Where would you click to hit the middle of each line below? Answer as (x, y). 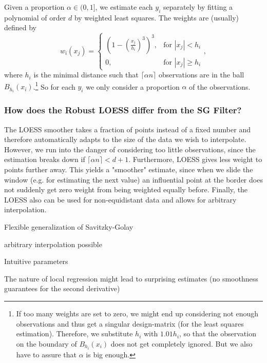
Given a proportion (34, 7)
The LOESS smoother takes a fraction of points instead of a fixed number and (127, 129)
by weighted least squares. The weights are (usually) (156, 17)
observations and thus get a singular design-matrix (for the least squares (130, 323)
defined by (21, 27)
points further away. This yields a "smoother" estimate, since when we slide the (129, 169)
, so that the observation (218, 334)
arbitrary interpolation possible (53, 244)
